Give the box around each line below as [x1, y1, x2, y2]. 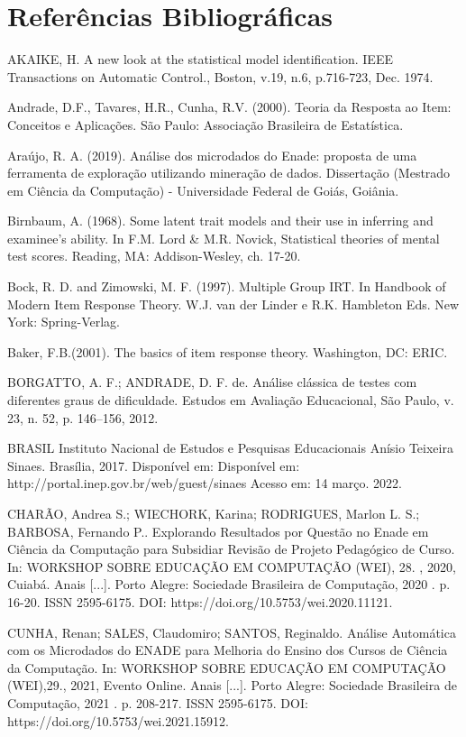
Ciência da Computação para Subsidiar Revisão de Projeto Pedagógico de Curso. [7, 539, 455, 558]
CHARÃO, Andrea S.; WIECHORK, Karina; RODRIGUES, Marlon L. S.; [7, 504, 420, 522]
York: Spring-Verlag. [7, 312, 120, 331]
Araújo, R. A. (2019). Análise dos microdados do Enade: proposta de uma [7, 145, 417, 164]
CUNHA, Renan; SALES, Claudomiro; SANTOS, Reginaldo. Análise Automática [7, 622, 456, 641]
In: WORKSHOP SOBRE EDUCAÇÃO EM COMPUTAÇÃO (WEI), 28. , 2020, [7, 557, 456, 576]
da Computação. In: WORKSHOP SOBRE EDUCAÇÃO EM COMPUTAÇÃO [7, 658, 446, 677]
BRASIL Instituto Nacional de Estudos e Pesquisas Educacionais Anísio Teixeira [7, 438, 453, 457]
